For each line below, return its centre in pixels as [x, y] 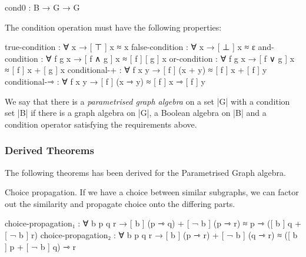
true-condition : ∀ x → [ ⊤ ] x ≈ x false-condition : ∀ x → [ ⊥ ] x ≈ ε [130, 47]
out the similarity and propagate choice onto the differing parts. [120, 203]
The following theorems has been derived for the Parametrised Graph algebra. [145, 172]
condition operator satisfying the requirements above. [101, 124]
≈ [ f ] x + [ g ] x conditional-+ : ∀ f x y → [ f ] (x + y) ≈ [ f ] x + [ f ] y [136, 70]
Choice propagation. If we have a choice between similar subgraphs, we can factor [152, 192]
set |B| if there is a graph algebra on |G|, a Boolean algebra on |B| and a [136, 113]
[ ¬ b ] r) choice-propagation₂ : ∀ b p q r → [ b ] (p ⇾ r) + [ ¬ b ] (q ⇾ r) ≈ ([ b [151, 234]
